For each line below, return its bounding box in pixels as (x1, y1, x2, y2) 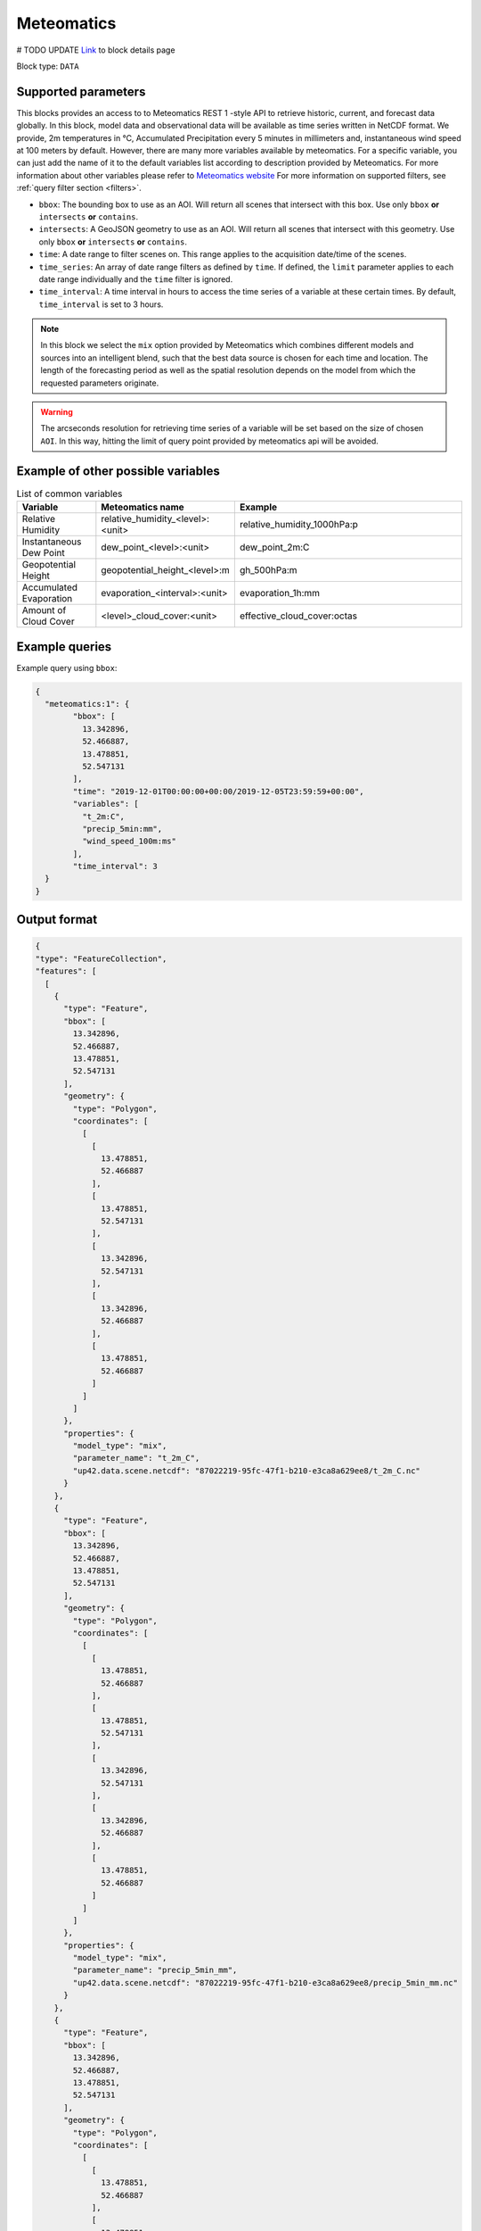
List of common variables (16, 487, 123, 500)
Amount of (21, 604, 67, 617)
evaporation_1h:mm (239, 587, 321, 600)
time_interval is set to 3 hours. (38, 299, 164, 310)
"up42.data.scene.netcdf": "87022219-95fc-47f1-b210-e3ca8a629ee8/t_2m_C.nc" (72, 1465, 420, 1476)
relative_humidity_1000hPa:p (239, 518, 358, 531)
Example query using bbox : (16, 662, 118, 673)
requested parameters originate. (40, 377, 159, 388)
